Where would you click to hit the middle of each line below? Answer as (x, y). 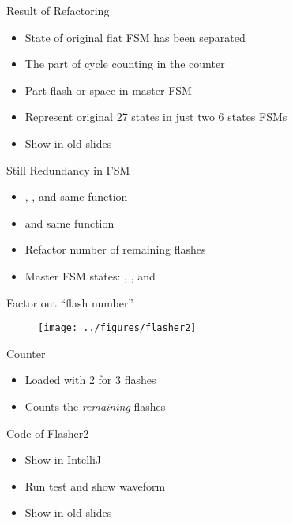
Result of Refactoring (58, 10)
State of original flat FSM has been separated (135, 37)
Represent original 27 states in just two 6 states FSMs (156, 117)
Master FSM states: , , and (90, 275)
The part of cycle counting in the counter (125, 64)
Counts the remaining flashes (95, 406)
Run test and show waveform (95, 485)
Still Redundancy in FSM (68, 169)
